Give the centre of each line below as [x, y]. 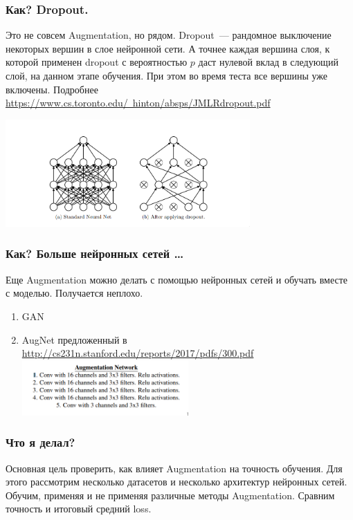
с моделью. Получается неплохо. [74, 293]
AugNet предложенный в [74, 339]
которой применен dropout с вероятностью [97, 62]
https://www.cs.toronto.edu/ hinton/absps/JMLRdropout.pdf [138, 103]
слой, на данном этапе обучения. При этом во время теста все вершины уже [167, 75]
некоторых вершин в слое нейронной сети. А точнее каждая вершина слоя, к [168, 48]
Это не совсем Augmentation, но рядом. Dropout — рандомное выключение [169, 35]
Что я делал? [40, 442]
